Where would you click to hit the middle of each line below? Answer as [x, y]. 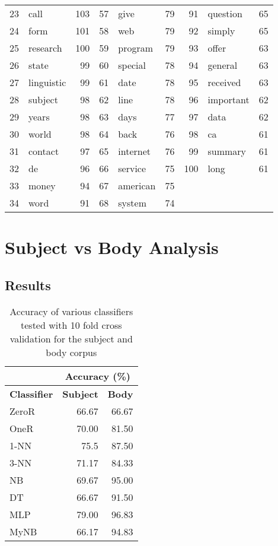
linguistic [47, 82]
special [132, 65]
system [132, 203]
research [45, 48]
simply [221, 31]
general [223, 65]
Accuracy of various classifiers [71, 311]
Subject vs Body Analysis [112, 247]
